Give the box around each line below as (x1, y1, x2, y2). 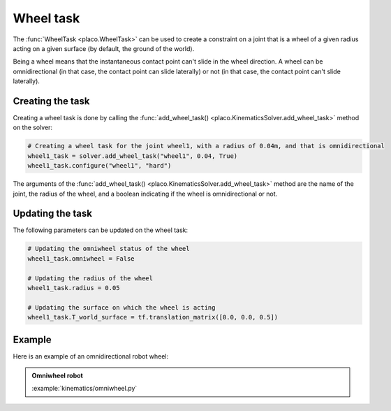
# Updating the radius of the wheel (27, 274, 154, 282)
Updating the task (13, 208, 92, 219)
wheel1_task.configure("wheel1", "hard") (27, 161, 172, 170)
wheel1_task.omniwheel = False (27, 254, 135, 262)
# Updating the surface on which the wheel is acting (27, 303, 216, 311)
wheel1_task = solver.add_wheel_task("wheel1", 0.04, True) (27, 152, 238, 160)
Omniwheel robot (31, 371, 83, 380)
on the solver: (13, 123, 52, 132)
